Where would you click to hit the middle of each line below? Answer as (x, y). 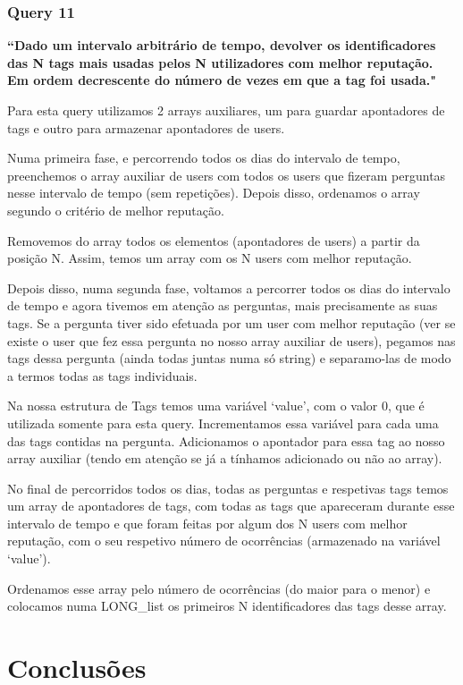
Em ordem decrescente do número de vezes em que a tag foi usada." (222, 80)
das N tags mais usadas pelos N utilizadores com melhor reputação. (220, 62)
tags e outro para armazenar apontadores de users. (146, 127)
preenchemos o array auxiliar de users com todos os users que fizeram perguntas (227, 175)
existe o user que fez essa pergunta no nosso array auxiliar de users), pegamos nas (231, 340)
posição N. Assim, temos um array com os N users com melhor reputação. (210, 258)
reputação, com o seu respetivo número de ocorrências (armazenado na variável (224, 541)
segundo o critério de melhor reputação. (116, 210)
